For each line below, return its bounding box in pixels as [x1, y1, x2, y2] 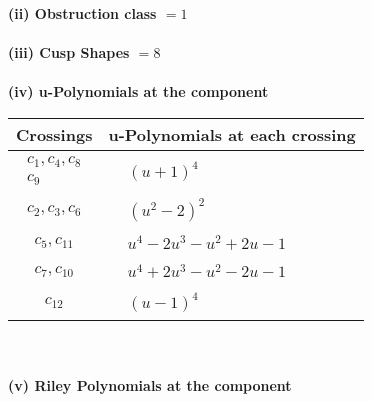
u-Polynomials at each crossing [108, 122, 356, 146]
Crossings [16, 122, 93, 146]
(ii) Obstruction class [8, 3, 157, 23]
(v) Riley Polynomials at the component [8, 374, 292, 395]
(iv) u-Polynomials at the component [8, 81, 269, 102]
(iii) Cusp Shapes [8, 42, 130, 63]
